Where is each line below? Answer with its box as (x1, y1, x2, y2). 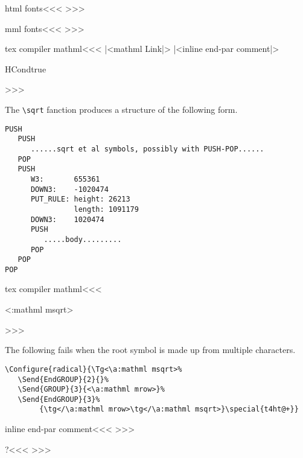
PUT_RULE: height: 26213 (30, 195, 130, 204)
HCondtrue (5, 62, 46, 75)
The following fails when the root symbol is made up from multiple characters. (5, 343, 296, 356)
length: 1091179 (74, 205, 139, 214)
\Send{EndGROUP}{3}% (18, 395, 100, 404)
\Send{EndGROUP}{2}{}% (18, 375, 109, 384)
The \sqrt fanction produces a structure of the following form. (5, 103, 238, 115)
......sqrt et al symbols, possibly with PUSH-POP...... (30, 144, 264, 153)
